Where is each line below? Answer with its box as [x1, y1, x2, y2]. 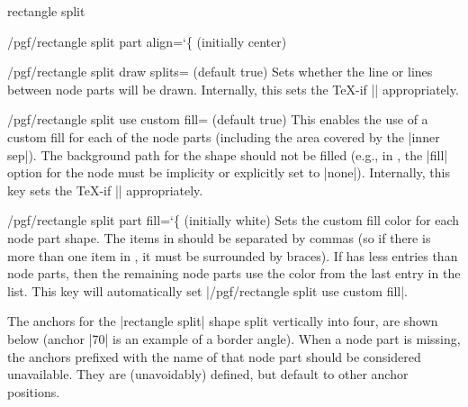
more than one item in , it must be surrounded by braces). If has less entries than [7, 246, 458, 265]
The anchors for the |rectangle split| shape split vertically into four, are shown [7, 312, 438, 330]
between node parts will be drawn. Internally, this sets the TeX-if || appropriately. [7, 79, 459, 98]
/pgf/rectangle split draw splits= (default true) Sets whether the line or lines [7, 62, 433, 81]
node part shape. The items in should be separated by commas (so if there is [7, 228, 431, 247]
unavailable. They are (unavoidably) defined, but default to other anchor [7, 365, 409, 384]
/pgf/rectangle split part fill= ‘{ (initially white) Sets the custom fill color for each [7, 211, 460, 230]
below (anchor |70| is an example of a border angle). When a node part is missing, [7, 329, 461, 348]
